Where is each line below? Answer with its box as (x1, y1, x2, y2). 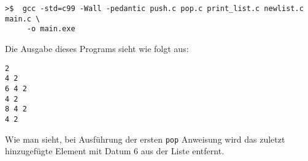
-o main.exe (26, 24, 75, 34)
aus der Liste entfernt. (141, 144, 225, 157)
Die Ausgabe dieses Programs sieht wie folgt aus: (5, 42, 189, 54)
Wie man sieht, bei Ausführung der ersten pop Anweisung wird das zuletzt (5, 132, 285, 145)
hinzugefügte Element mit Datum (5, 144, 131, 157)
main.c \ (5, 14, 40, 23)
